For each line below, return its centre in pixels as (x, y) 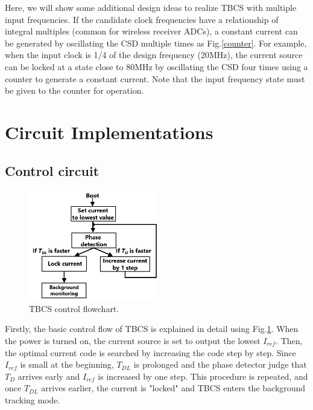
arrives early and (49, 376)
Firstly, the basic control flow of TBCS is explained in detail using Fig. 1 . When (152, 329)
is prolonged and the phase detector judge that (220, 364)
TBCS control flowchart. (74, 308)
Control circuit (52, 170)
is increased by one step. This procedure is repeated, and (203, 376)
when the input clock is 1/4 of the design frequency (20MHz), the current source (154, 55)
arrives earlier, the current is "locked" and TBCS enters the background (173, 388)
